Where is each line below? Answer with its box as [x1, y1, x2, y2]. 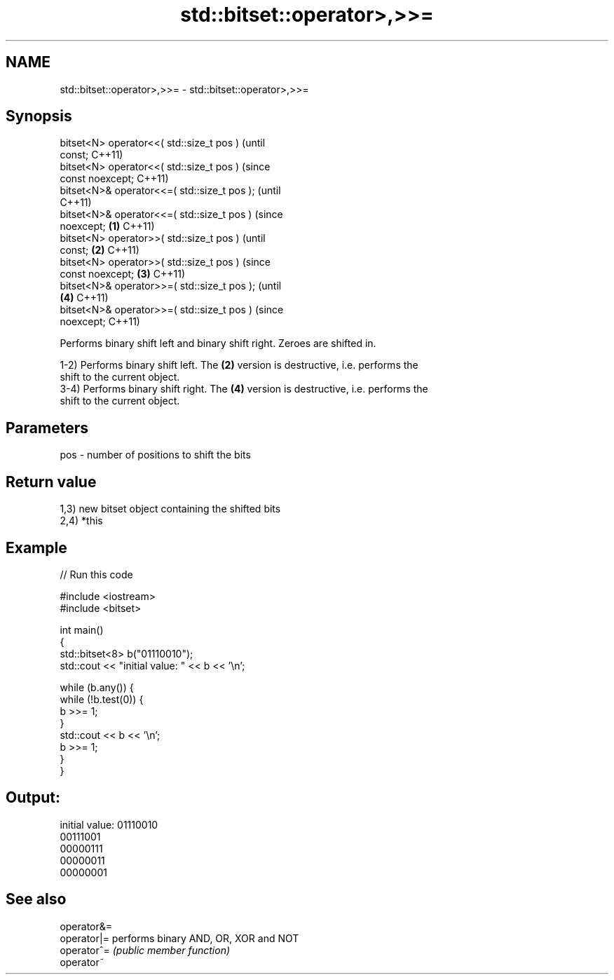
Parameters [6, 418, 88, 437]
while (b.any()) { [60, 681, 134, 693]
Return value [6, 472, 97, 491]
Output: [6, 789, 60, 807]
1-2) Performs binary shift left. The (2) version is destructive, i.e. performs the [60, 359, 418, 372]
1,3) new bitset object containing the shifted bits [60, 503, 281, 515]
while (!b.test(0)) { [60, 693, 144, 705]
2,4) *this [60, 515, 103, 527]
